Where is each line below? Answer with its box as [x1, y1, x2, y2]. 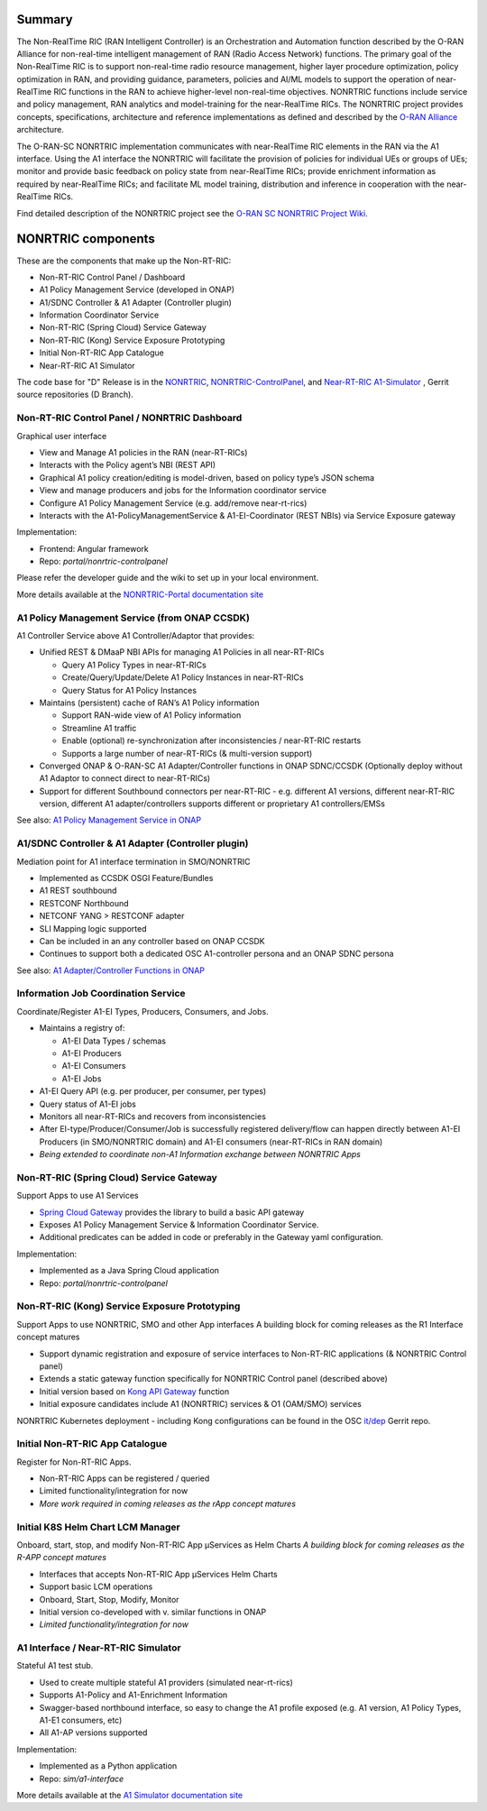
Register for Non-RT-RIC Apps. [16, 1457, 132, 1467]
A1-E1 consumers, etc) [39, 1714, 123, 1726]
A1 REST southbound [39, 885, 117, 896]
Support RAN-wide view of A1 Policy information [61, 710, 242, 721]
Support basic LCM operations [39, 1581, 153, 1592]
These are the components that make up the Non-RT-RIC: [16, 255, 232, 266]
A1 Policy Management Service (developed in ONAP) [39, 284, 234, 295]
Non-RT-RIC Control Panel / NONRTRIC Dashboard [16, 411, 243, 424]
